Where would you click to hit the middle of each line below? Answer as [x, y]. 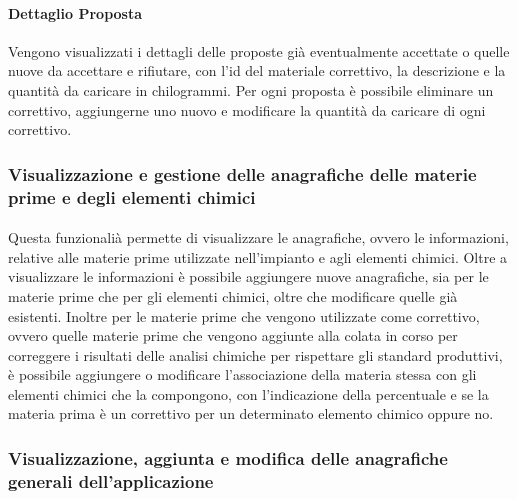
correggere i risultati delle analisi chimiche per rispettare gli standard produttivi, [255, 354]
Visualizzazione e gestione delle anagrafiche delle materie [242, 173]
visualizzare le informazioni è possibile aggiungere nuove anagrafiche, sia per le [248, 276]
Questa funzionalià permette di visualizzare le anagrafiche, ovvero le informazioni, [258, 237]
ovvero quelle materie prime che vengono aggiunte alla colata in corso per [233, 335]
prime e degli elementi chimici [132, 196]
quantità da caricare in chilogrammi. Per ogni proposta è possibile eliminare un [251, 89]
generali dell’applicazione [111, 480]
